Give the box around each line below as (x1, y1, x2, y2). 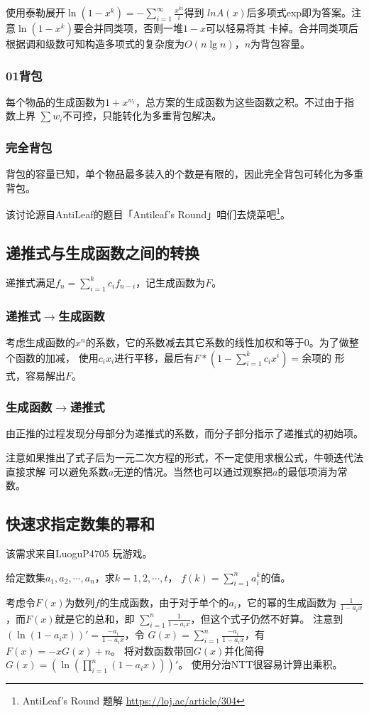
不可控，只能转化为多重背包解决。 (62, 108, 222, 123)
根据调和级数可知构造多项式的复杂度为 (6, 36, 184, 51)
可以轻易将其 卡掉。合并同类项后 (206, 21, 358, 36)
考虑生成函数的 (6, 334, 75, 349)
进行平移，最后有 (114, 350, 194, 365)
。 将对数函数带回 (111, 643, 194, 658)
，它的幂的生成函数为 (236, 595, 336, 610)
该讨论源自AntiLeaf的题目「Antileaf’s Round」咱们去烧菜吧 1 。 (6, 205, 291, 222)
